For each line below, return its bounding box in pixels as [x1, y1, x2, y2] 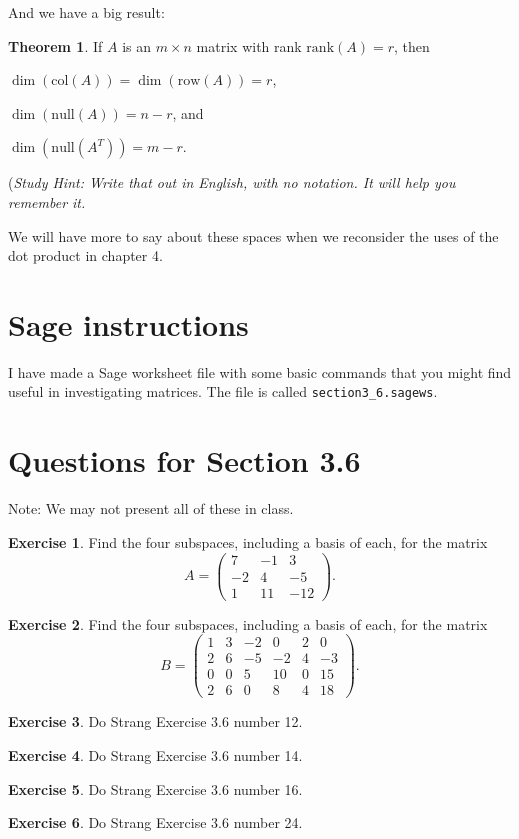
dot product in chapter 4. [8, 245, 163, 266]
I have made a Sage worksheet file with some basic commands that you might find [8, 361, 512, 382]
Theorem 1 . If [8, 35, 103, 56]
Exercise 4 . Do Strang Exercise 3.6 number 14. [8, 744, 303, 765]
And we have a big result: [8, 2, 165, 22]
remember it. [8, 191, 86, 212]
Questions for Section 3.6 [8, 440, 361, 481]
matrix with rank [196, 35, 302, 56]
